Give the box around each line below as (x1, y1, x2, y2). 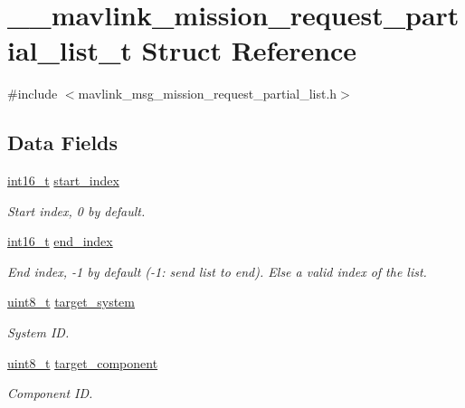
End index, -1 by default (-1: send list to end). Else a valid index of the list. (7, 261, 427, 280)
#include (7, 84, 58, 103)
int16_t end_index (7, 232, 113, 251)
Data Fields (7, 128, 119, 157)
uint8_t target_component (7, 353, 158, 372)
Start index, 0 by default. (7, 201, 146, 220)
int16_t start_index (7, 171, 119, 190)
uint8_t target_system (7, 292, 135, 311)
